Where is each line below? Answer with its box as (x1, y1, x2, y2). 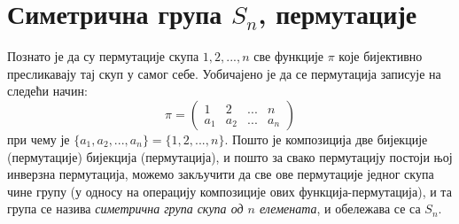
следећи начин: (7, 81, 88, 100)
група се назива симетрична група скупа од (7, 199, 244, 218)
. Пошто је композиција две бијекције (224, 129, 428, 148)
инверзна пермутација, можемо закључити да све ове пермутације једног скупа (7, 165, 434, 183)
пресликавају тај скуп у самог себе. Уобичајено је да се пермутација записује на (7, 64, 441, 82)
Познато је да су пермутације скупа (7, 47, 199, 66)
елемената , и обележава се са (259, 199, 421, 218)
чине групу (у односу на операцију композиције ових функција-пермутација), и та (7, 182, 452, 200)
